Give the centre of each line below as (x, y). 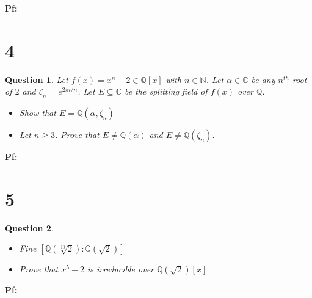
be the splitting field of (166, 91)
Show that (38, 113)
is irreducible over (120, 269)
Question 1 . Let (37, 79)
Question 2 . (29, 227)
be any (263, 79)
